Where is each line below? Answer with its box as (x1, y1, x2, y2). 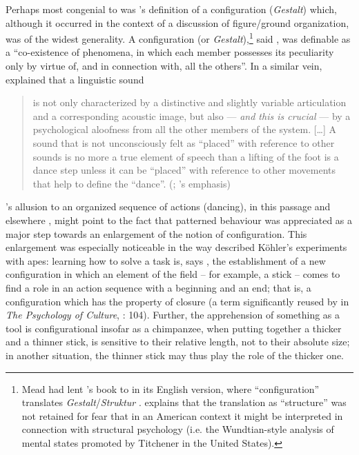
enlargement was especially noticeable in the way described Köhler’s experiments (6, 240, 347, 254)
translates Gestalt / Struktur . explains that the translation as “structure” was (21, 395, 347, 410)
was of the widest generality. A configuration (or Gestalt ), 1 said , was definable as (6, 30, 351, 45)
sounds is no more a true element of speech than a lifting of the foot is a (32, 149, 339, 163)
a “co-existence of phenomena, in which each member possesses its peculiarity (6, 45, 334, 59)
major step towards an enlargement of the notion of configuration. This (6, 226, 307, 241)
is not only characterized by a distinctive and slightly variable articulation (32, 95, 347, 110)
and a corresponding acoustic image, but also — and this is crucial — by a (32, 108, 351, 123)
